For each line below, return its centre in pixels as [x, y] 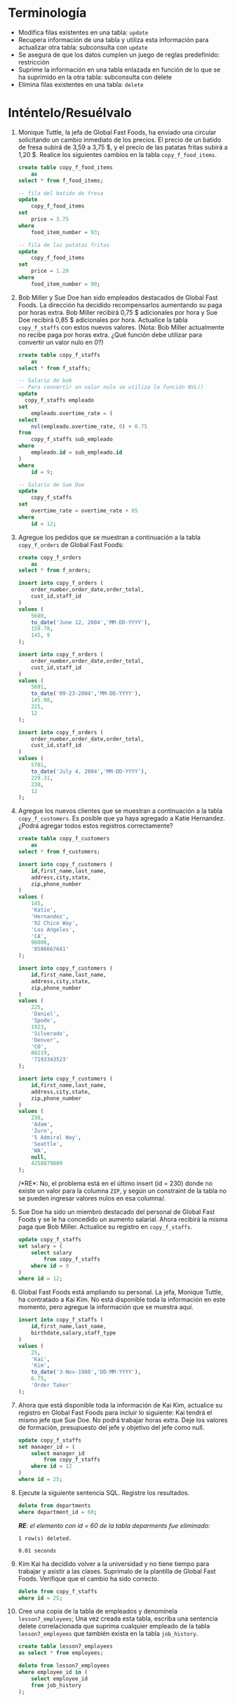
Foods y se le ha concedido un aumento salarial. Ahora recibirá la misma [123, 1220]
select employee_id [60, 1679]
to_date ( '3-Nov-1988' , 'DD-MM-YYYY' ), [86, 1372]
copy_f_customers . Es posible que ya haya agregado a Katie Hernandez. [121, 818]
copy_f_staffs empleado [59, 400]
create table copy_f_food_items [65, 167]
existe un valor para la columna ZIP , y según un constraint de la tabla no [122, 1191]
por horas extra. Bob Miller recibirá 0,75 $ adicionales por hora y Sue [118, 312]
